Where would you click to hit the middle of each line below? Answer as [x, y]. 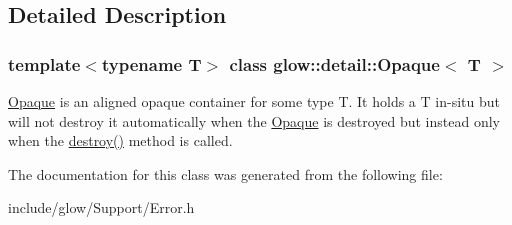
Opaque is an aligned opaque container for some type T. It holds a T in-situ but [254, 101]
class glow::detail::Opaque [334, 63]
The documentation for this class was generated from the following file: [225, 173]
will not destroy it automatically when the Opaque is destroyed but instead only [254, 120]
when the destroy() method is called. [120, 140]
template [44, 63]
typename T [151, 63]
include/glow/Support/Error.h [101, 207]
